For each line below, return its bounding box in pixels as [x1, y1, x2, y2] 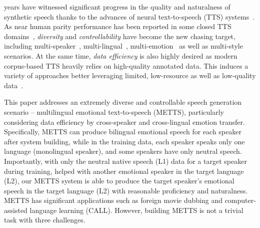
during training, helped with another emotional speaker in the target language [4, 165, 244, 176]
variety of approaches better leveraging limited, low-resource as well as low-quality [4, 70, 256, 81]
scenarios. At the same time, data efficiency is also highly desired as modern [4, 50, 237, 61]
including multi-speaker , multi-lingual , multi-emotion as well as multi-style [4, 41, 243, 51]
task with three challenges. [4, 214, 85, 225]
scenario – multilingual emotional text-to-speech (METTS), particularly [4, 106, 224, 117]
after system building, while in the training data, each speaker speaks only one [4, 136, 245, 146]
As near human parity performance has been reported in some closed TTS [4, 21, 231, 32]
